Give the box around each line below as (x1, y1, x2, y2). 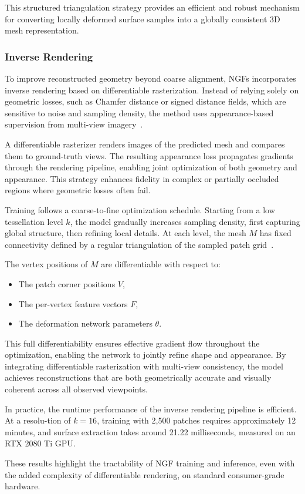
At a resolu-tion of (5, 414, 71, 426)
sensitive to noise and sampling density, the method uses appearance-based (5, 106, 274, 119)
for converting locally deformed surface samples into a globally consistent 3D (5, 12, 280, 25)
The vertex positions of (5, 258, 88, 270)
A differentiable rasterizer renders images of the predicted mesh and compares (5, 137, 285, 150)
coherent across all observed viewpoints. (5, 383, 148, 395)
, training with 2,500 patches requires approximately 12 (97, 414, 296, 426)
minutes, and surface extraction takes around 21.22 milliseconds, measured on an (5, 425, 296, 438)
